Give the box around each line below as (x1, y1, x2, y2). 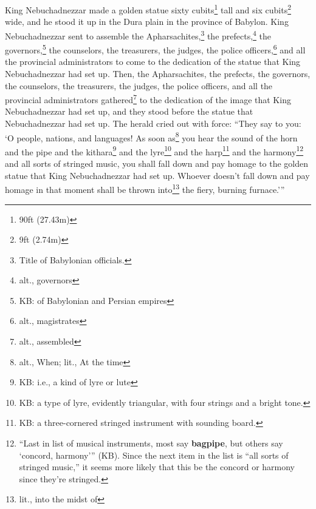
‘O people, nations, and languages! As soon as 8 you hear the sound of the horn (5, 129, 298, 144)
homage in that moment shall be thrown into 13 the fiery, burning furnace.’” (5, 181, 285, 195)
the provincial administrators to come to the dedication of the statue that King (5, 55, 301, 68)
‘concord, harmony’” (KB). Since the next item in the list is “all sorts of (19, 448, 289, 461)
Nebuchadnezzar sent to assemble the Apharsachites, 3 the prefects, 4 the (5, 27, 272, 42)
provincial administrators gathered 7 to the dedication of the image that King (5, 92, 291, 106)
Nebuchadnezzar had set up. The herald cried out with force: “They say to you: (5, 116, 301, 129)
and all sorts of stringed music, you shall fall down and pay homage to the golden (5, 157, 309, 170)
